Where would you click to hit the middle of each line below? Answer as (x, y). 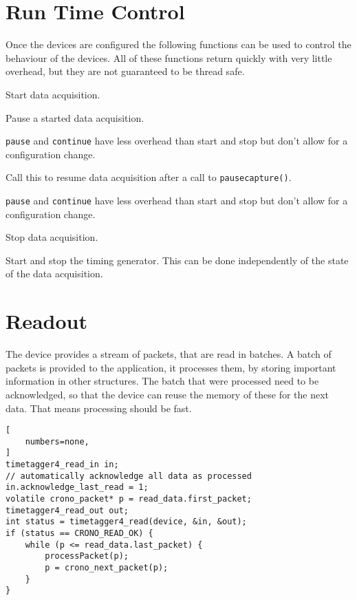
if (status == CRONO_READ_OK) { (79, 534)
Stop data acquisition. (52, 237)
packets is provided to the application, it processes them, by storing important (171, 367)
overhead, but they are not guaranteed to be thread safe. (125, 71)
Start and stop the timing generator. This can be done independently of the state (177, 260)
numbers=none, (57, 441)
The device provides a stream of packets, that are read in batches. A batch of (169, 354)
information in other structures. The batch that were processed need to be (162, 381)
